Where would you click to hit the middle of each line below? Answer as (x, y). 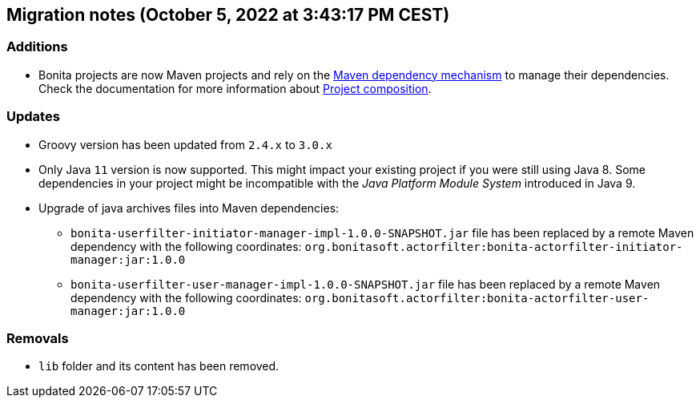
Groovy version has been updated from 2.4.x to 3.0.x (185, 144)
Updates (33, 117)
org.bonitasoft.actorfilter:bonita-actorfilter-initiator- (494, 246)
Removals (38, 338)
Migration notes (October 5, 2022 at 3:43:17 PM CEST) (228, 15)
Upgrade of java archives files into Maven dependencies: (189, 208)
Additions (37, 47)
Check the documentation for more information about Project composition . (235, 88)
